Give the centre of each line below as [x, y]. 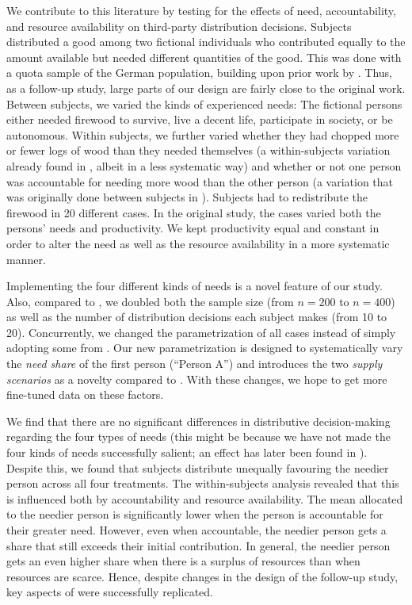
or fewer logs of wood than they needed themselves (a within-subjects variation [198, 150]
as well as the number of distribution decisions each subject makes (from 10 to [197, 317]
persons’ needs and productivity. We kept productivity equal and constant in [193, 228]
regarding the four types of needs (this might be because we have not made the [198, 437]
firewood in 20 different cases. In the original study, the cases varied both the [194, 212]
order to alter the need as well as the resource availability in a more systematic [198, 243]
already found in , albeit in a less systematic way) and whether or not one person [204, 165]
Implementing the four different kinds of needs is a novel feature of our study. [195, 286]
